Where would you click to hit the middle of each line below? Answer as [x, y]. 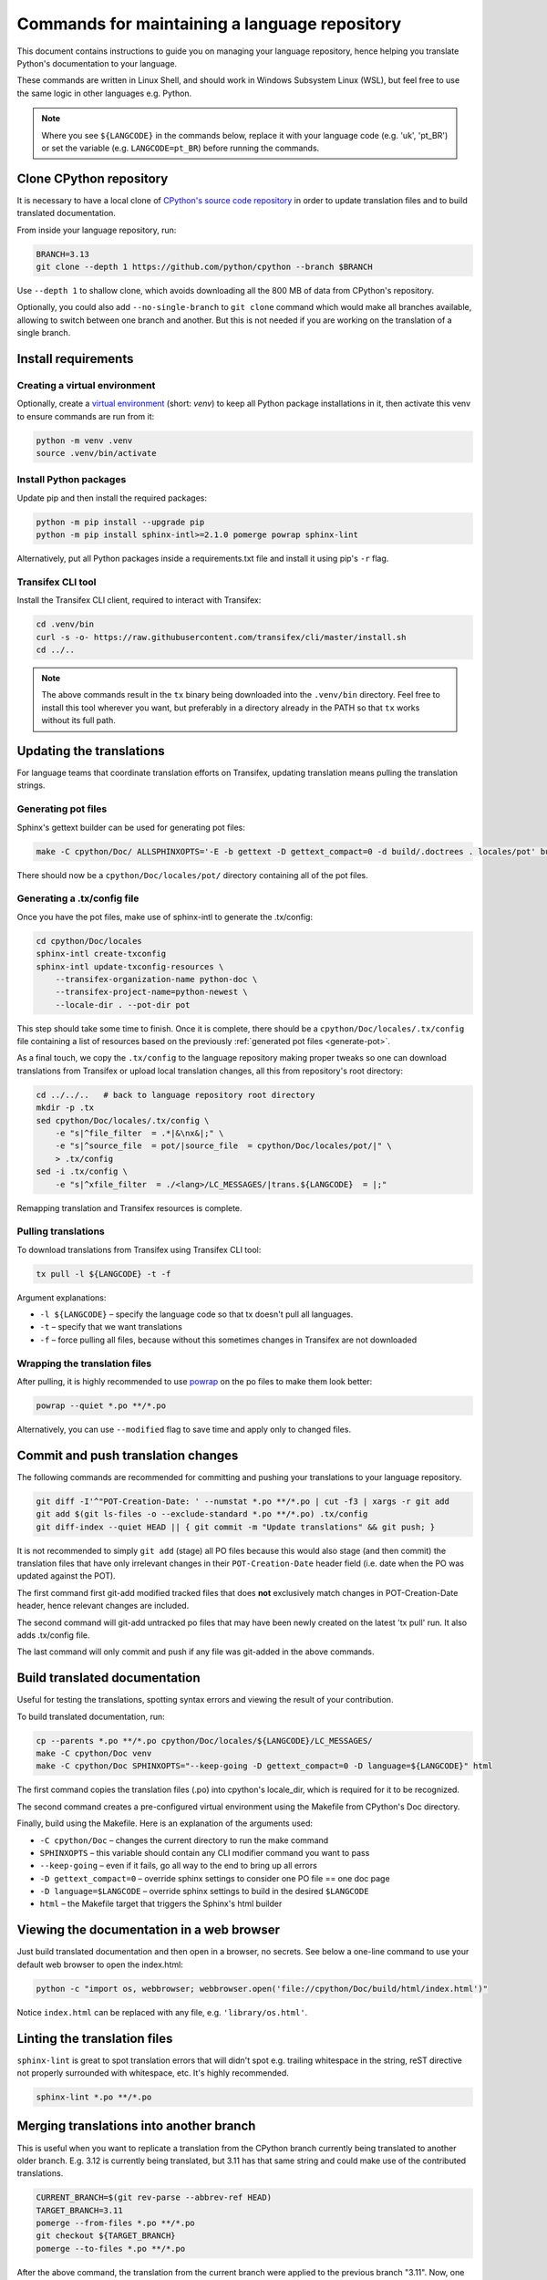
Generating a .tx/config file [78, 898]
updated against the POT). [66, 1576]
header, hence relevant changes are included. [103, 1606]
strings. [31, 785]
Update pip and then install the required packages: [112, 498]
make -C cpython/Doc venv [94, 1753]
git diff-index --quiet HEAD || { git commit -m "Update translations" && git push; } [236, 1527]
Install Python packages [72, 480]
